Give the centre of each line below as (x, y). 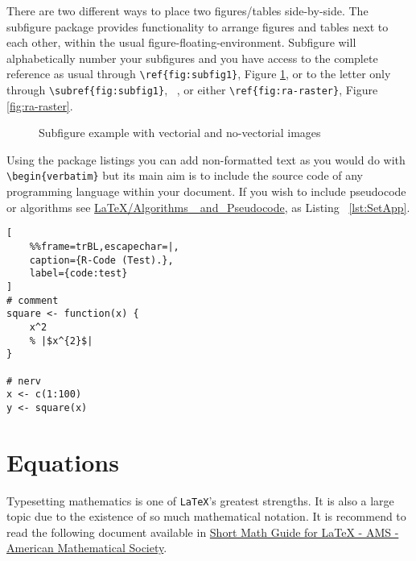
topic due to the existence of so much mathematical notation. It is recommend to (206, 516)
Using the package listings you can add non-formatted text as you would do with (206, 159)
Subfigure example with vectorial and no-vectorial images (180, 133)
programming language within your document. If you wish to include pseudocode (206, 191)
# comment (33, 300)
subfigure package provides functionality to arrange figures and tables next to (198, 26)
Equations (63, 461)
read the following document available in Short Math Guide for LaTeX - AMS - (203, 532)
